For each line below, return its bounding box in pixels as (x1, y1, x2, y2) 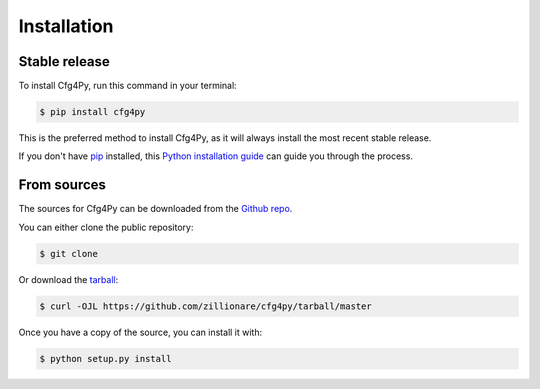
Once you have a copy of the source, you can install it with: (18, 326, 263, 338)
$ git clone (39, 248, 99, 259)
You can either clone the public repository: (18, 221, 194, 233)
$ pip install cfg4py (39, 106, 146, 118)
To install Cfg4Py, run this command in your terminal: (18, 80, 237, 92)
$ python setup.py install (39, 353, 172, 364)
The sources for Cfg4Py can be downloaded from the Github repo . (18, 203, 293, 215)
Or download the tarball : (18, 273, 119, 285)
